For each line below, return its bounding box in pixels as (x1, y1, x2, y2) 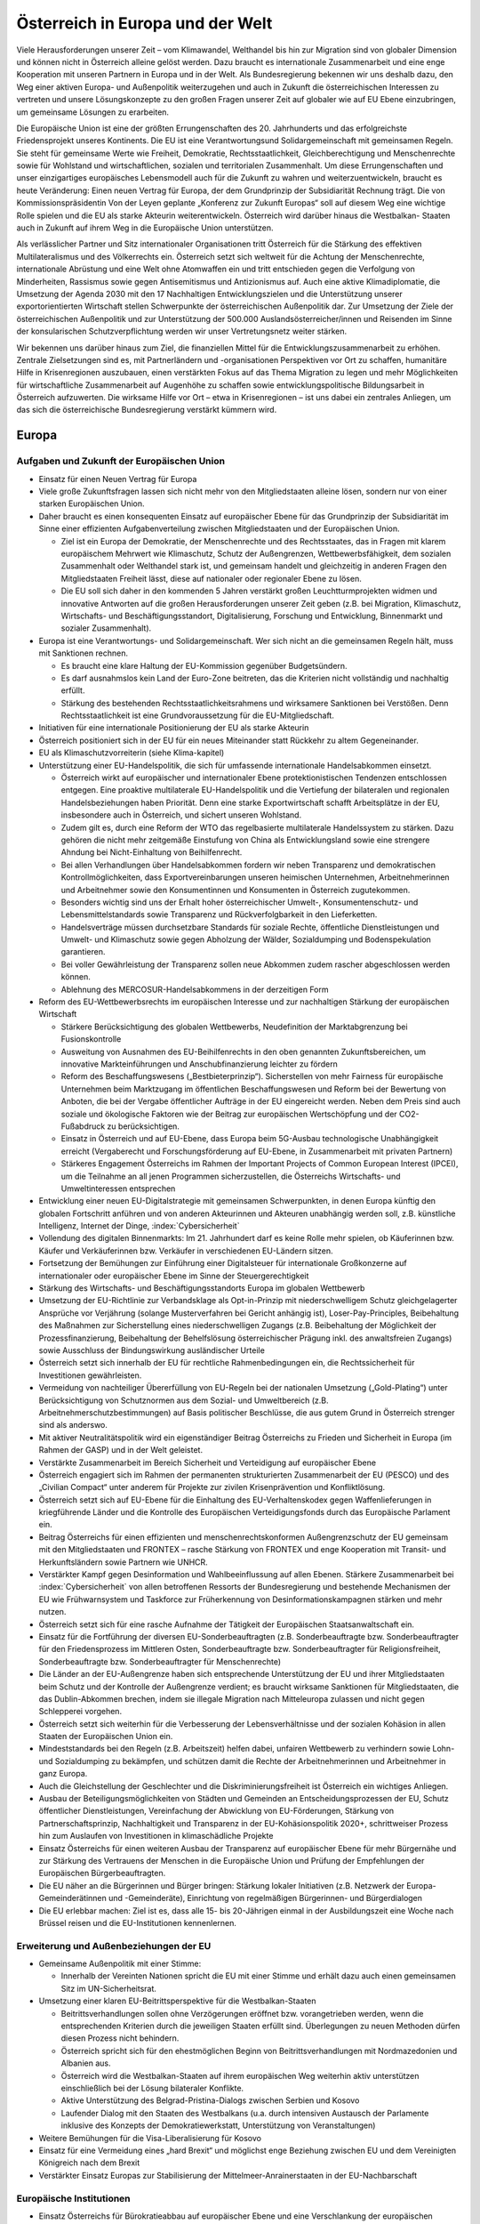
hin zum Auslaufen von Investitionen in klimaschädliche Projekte (38, 1831, 274, 1841)
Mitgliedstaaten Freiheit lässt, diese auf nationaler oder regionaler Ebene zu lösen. (60, 573, 362, 584)
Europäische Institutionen (16, 2192, 131, 2204)
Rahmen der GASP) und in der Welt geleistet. (38, 1445, 204, 1455)
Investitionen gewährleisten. (38, 1370, 142, 1381)
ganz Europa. (38, 1769, 88, 1779)
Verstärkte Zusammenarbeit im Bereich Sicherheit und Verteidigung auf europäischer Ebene (38, 1457, 377, 1468)
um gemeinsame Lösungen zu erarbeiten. (16, 107, 169, 117)
